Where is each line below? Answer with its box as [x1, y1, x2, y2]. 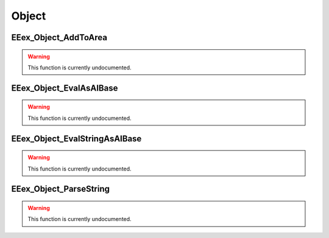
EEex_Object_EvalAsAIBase [11, 83, 118, 93]
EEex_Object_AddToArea [11, 32, 108, 43]
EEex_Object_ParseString [11, 184, 110, 194]
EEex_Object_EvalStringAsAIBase [11, 133, 142, 144]
